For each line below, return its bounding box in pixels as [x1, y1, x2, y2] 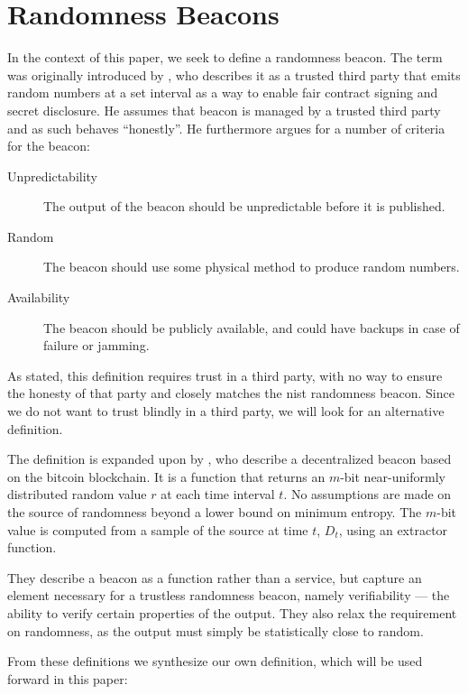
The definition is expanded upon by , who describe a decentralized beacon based [7, 449, 452, 468]
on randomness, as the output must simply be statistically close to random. [7, 621, 424, 640]
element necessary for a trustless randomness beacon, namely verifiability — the [7, 586, 450, 605]
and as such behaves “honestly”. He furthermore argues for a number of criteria [7, 118, 445, 137]
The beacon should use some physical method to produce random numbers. [43, 257, 460, 276]
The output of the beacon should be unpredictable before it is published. [43, 197, 445, 216]
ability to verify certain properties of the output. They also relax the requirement [7, 603, 457, 622]
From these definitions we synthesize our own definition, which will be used [7, 652, 423, 671]
